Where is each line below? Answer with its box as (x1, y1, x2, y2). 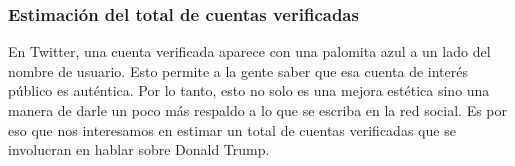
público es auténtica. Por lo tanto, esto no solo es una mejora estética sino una (8, 80, 490, 101)
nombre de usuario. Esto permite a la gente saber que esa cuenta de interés (8, 60, 468, 81)
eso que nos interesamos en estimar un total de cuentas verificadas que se (8, 119, 456, 140)
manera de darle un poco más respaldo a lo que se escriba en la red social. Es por (8, 100, 508, 120)
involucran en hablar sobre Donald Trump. (8, 139, 270, 160)
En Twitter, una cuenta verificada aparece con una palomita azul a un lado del (8, 41, 491, 62)
